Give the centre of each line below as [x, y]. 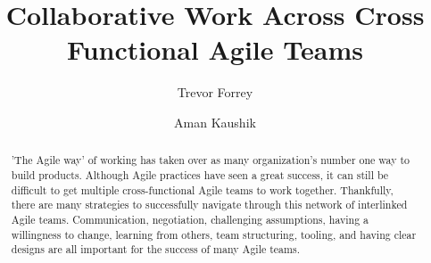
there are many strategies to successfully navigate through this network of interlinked [209, 205]
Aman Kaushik [215, 122]
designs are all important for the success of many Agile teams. [155, 249]
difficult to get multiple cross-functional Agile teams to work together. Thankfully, [202, 189]
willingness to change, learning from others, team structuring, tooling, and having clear [214, 234]
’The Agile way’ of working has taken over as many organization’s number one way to [210, 160]
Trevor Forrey [215, 92]
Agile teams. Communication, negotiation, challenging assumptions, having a [190, 219]
